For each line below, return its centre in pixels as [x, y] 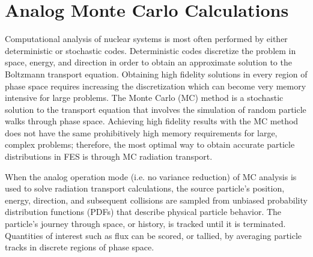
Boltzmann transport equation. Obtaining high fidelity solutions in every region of [156, 74]
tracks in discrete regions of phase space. [80, 247]
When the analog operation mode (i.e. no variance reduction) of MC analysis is [151, 176]
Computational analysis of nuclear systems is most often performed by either [146, 39]
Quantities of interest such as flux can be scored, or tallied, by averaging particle [153, 235]
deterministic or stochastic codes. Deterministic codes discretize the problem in [150, 50]
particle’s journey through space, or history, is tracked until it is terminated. [145, 224]
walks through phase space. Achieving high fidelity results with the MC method [152, 121]
